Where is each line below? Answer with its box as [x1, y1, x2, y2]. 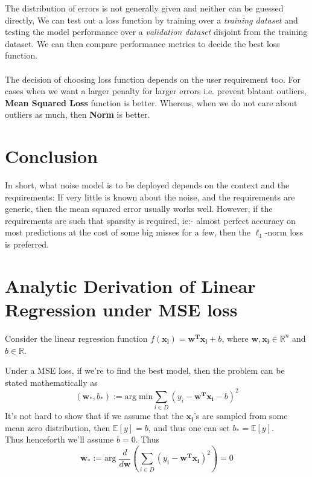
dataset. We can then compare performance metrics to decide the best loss [5, 37, 280, 50]
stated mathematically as [5, 376, 98, 388]
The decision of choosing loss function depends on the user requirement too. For [5, 72, 301, 85]
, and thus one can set [148, 421, 230, 434]
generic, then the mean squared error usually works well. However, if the [5, 202, 273, 215]
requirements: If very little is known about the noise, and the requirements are [5, 190, 295, 203]
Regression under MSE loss [5, 297, 238, 321]
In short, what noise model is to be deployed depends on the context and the [5, 179, 290, 191]
